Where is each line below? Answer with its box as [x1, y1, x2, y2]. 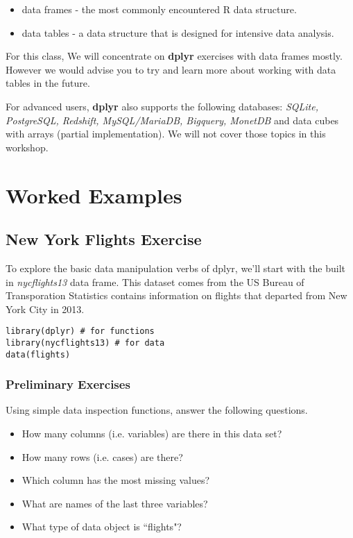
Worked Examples [6, 180, 182, 209]
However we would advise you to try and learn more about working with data [6, 62, 336, 76]
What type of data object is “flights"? [21, 519, 182, 534]
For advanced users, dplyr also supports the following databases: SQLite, [6, 99, 318, 113]
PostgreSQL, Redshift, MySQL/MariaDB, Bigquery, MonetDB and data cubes [6, 112, 339, 127]
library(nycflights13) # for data [6, 337, 165, 348]
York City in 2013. [6, 301, 85, 316]
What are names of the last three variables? [21, 496, 208, 510]
